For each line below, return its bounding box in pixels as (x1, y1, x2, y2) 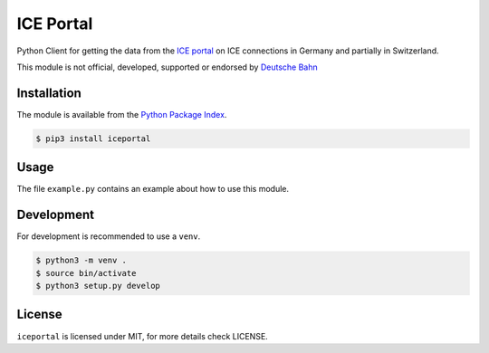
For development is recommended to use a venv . (16, 231, 201, 242)
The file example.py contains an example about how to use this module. (16, 184, 290, 195)
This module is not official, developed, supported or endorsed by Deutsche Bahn (16, 62, 319, 72)
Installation (16, 85, 81, 100)
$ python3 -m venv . (35, 255, 127, 266)
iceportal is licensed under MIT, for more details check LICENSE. (16, 330, 269, 341)
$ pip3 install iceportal (35, 133, 151, 144)
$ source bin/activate (35, 268, 137, 278)
